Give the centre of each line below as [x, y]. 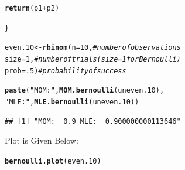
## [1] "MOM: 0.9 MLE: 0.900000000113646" [93, 121]
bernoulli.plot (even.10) [53, 161]
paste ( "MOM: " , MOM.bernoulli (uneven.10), [85, 91]
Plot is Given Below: [42, 140]
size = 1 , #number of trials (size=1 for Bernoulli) [93, 59]
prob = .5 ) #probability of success [66, 71]
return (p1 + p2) [32, 8]
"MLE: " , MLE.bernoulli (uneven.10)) [72, 102]
